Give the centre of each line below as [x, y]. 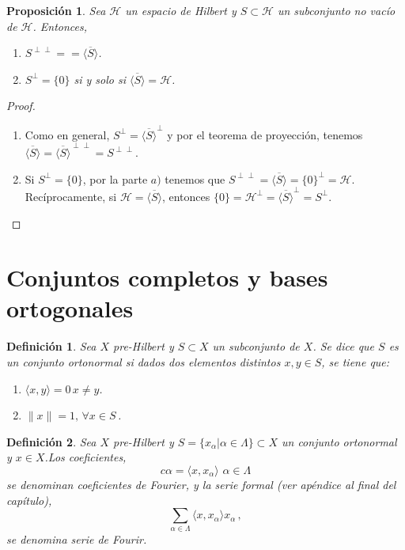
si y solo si [100, 79]
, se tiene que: [356, 362]
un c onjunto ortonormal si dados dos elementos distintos [144, 362]
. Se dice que [344, 346]
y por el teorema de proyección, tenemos [265, 134]
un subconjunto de [256, 346]
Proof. [21, 106]
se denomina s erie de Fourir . [77, 539]
